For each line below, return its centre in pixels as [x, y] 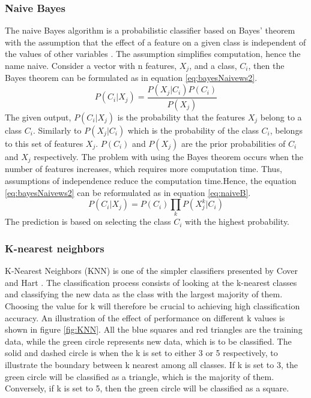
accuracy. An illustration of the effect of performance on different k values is [145, 317]
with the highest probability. [237, 221]
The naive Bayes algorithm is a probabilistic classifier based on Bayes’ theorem [150, 30]
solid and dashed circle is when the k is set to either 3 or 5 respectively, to [141, 353]
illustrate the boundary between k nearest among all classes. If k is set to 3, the [151, 365]
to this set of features [44, 143]
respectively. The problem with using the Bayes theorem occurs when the [168, 156]
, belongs [286, 130]
